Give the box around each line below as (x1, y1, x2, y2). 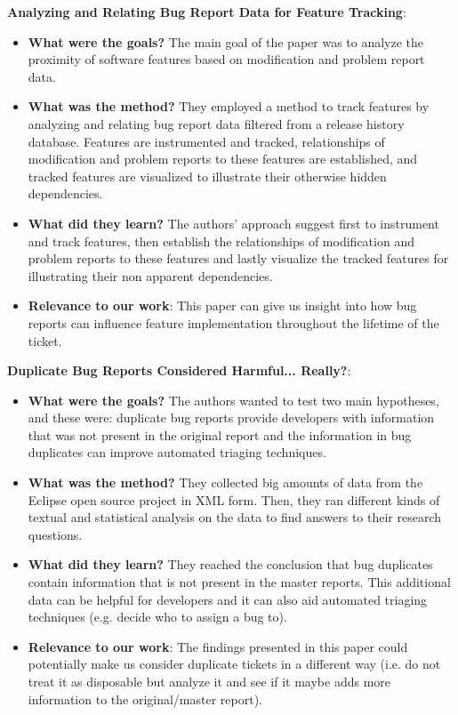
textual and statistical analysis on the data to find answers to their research (28, 508, 442, 526)
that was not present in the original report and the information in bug (28, 425, 412, 444)
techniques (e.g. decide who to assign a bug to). (28, 607, 287, 626)
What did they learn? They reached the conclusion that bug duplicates (28, 555, 433, 574)
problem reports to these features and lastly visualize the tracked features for (28, 249, 449, 268)
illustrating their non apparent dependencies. (28, 266, 273, 285)
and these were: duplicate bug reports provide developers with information (28, 408, 435, 427)
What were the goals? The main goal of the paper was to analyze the (28, 32, 424, 51)
